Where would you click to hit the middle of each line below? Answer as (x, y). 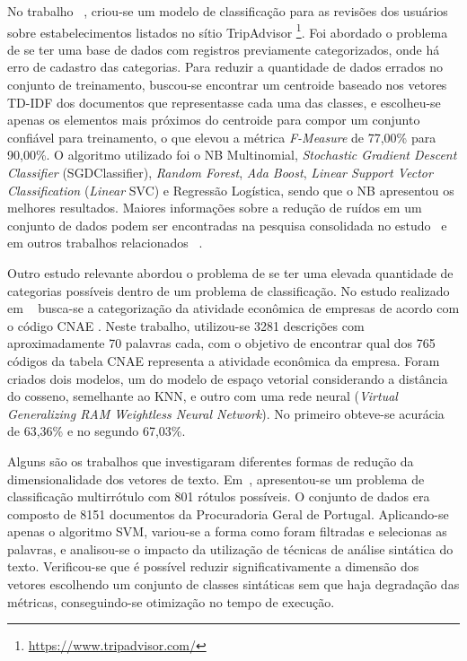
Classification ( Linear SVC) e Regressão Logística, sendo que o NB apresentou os (231, 190)
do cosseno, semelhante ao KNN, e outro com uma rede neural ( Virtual (203, 396)
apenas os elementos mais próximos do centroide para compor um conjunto (214, 120)
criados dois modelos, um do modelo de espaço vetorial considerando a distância (228, 378)
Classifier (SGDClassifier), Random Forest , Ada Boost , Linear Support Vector (220, 172)
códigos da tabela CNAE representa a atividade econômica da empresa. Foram (224, 360)
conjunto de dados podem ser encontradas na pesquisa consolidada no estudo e (227, 225)
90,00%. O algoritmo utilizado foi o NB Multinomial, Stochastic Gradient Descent (232, 155)
